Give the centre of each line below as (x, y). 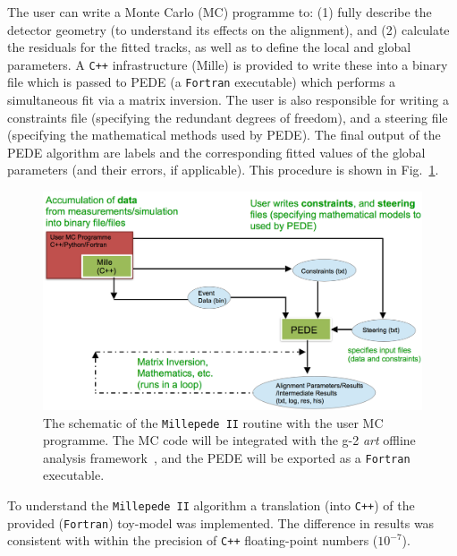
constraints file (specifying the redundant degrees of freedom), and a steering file (228, 117)
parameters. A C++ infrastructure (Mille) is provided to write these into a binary (228, 64)
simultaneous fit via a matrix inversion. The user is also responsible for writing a (228, 100)
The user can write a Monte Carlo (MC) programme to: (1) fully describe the (220, 12)
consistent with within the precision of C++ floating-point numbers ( (193, 540)
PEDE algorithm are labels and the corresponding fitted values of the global (216, 152)
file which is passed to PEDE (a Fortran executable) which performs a (201, 82)
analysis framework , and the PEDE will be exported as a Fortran (227, 457)
